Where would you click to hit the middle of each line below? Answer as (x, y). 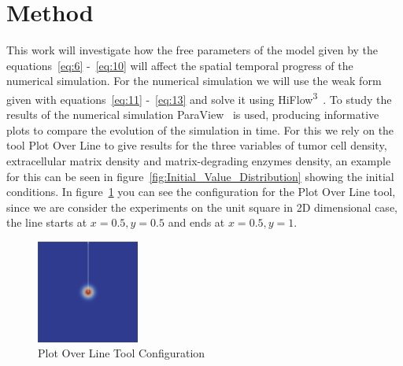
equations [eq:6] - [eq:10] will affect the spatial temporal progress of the (180, 65)
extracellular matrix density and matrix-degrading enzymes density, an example (199, 160)
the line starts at (47, 222)
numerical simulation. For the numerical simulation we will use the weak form (194, 81)
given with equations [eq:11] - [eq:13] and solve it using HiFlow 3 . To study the (199, 98)
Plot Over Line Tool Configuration (122, 353)
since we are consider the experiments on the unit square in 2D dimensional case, (202, 207)
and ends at (196, 222)
